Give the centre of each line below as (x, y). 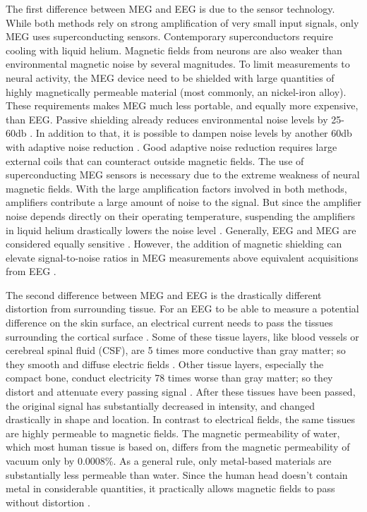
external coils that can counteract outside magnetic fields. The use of (155, 160)
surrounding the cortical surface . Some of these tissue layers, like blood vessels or (182, 336)
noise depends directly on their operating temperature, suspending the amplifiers (180, 215)
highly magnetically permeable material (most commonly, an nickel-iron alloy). (176, 91)
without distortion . (48, 502)
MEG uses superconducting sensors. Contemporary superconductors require (169, 36)
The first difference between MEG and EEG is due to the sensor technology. (170, 8)
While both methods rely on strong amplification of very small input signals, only (182, 22)
